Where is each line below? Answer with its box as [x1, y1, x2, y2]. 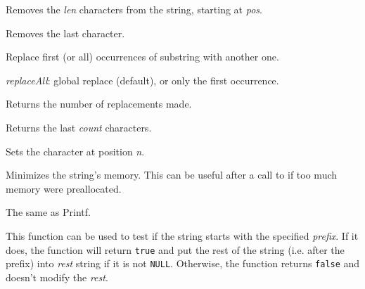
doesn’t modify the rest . [6, 269, 108, 284]
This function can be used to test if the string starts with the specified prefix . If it [6, 228, 359, 243]
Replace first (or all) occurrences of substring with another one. [6, 49, 279, 64]
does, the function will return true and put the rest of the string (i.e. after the [6, 242, 345, 257]
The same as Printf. [6, 205, 91, 219]
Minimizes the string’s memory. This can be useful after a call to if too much [6, 167, 338, 182]
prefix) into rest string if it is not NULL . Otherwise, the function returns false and [6, 256, 360, 271]
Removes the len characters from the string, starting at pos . [6, 2, 262, 16]
